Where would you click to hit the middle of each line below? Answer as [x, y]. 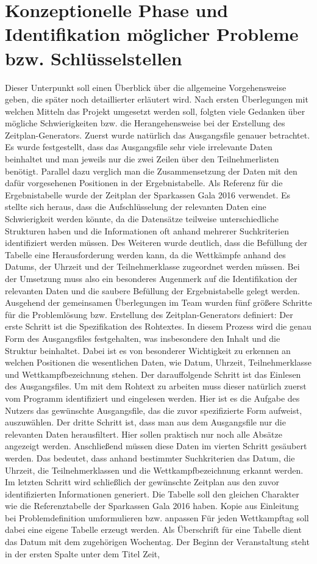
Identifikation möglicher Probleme [152, 34]
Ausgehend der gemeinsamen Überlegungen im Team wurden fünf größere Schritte [158, 302]
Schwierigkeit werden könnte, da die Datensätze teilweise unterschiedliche [142, 219]
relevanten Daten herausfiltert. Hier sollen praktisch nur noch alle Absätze [144, 434]
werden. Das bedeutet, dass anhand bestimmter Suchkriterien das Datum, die [150, 457]
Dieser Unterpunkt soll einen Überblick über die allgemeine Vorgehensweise [146, 87]
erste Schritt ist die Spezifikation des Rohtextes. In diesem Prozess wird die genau [158, 326]
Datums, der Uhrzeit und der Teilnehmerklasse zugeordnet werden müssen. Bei [152, 266]
